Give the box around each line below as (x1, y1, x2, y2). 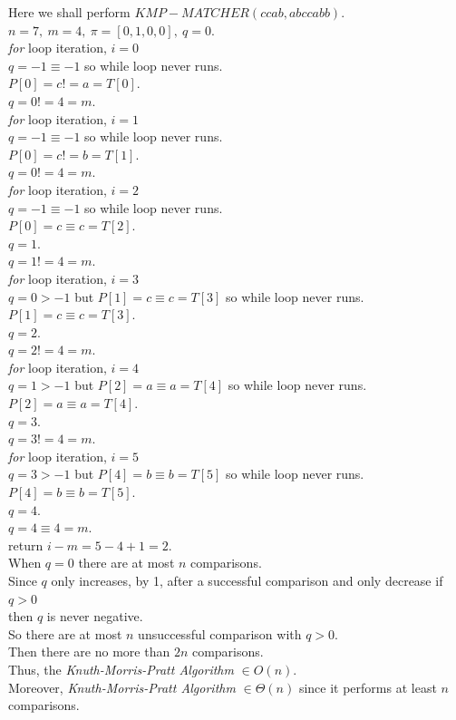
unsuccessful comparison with (138, 624, 302, 643)
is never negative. (46, 607, 143, 626)
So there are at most (8, 624, 122, 643)
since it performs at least (298, 677, 437, 696)
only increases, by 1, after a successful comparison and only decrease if (51, 571, 443, 589)
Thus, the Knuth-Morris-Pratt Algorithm (8, 659, 234, 678)
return (8, 535, 44, 554)
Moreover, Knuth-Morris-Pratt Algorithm (8, 677, 236, 696)
